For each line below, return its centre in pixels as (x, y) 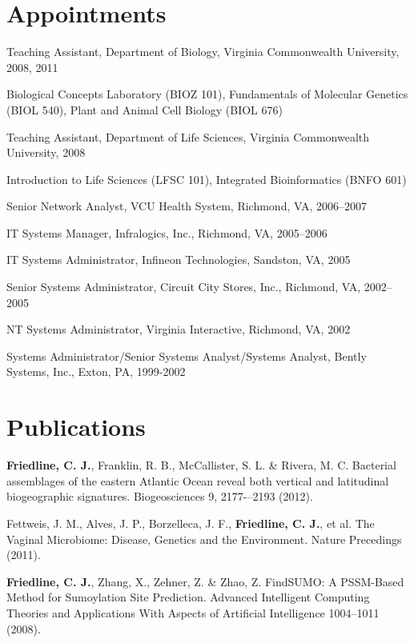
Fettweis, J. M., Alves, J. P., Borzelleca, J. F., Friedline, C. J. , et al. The (191, 523)
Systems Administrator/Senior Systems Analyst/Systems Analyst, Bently (187, 355)
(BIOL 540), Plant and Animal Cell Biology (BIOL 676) (145, 109)
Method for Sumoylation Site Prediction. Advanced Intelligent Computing (188, 597)
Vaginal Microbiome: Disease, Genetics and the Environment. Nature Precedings (204, 539)
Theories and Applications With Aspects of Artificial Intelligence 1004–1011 (193, 612)
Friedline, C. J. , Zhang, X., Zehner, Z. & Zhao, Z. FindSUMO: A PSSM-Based (205, 581)
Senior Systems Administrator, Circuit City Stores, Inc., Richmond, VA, (184, 287)
